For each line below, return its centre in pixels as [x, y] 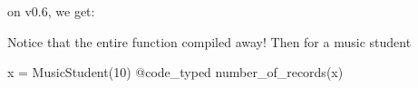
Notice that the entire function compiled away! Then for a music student [209, 41]
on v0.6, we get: [51, 11]
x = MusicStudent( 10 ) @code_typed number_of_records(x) [175, 72]
